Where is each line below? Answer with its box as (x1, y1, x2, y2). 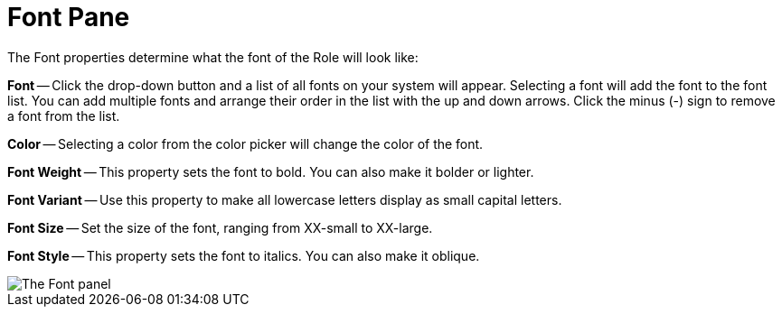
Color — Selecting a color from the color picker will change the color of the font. (7, 135, 484, 152)
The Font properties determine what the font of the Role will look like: (7, 49, 419, 65)
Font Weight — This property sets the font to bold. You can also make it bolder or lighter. (7, 163, 534, 180)
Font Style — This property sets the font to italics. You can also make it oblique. (7, 247, 480, 263)
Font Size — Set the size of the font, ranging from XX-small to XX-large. (7, 219, 433, 235)
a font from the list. (7, 107, 120, 124)
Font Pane (7, 2, 130, 32)
